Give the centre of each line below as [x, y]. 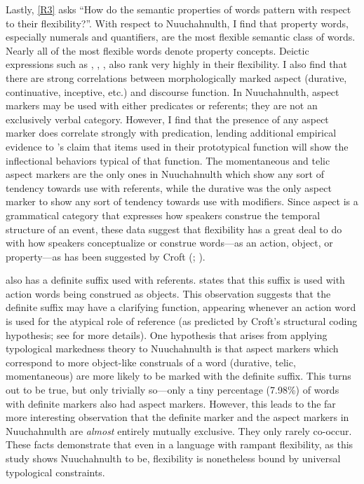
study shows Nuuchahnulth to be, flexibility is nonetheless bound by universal [173, 458]
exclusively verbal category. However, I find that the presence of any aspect [167, 119]
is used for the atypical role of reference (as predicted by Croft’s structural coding [182, 321]
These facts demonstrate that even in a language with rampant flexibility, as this [180, 444]
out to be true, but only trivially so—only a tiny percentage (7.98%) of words [173, 390]
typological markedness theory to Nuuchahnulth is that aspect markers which [172, 348]
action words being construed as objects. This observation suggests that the [168, 293]
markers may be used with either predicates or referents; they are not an [162, 105]
